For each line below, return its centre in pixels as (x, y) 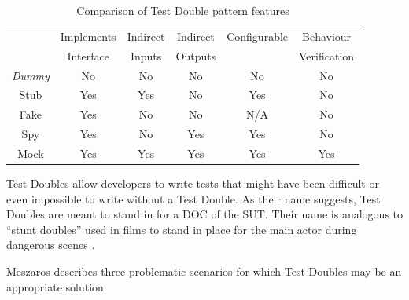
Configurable (258, 36)
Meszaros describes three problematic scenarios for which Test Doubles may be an (204, 271)
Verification (327, 55)
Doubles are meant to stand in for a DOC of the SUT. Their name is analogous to (205, 214)
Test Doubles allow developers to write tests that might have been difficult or (193, 183)
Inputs (146, 55)
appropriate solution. (57, 286)
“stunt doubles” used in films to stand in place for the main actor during (182, 229)
